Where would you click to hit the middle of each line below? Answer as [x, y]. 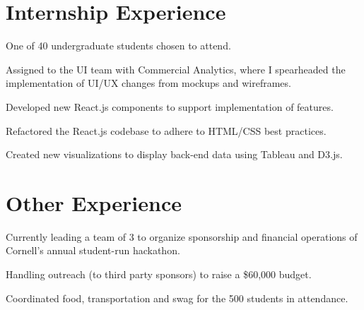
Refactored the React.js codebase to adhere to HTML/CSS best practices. [166, 130]
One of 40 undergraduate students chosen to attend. [118, 46]
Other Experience [94, 202]
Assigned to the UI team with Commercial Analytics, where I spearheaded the [176, 69]
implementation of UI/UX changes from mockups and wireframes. [148, 83]
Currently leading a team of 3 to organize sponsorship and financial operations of [182, 236]
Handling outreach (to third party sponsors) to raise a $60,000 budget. [159, 274]
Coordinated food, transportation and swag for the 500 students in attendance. [177, 298]
